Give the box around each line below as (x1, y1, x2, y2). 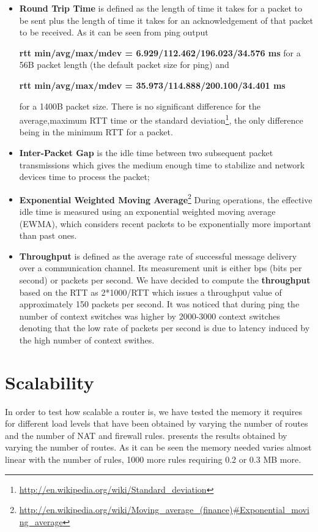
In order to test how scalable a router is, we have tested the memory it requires (5, 405, 302, 418)
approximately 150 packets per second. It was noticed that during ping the (19, 298, 300, 310)
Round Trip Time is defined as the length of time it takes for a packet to (19, 2, 303, 14)
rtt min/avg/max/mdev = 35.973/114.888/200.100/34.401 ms (19, 78, 286, 91)
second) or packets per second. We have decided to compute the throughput (19, 274, 311, 286)
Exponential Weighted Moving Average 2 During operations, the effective (19, 191, 312, 206)
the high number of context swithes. (19, 333, 155, 346)
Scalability (5, 369, 94, 394)
